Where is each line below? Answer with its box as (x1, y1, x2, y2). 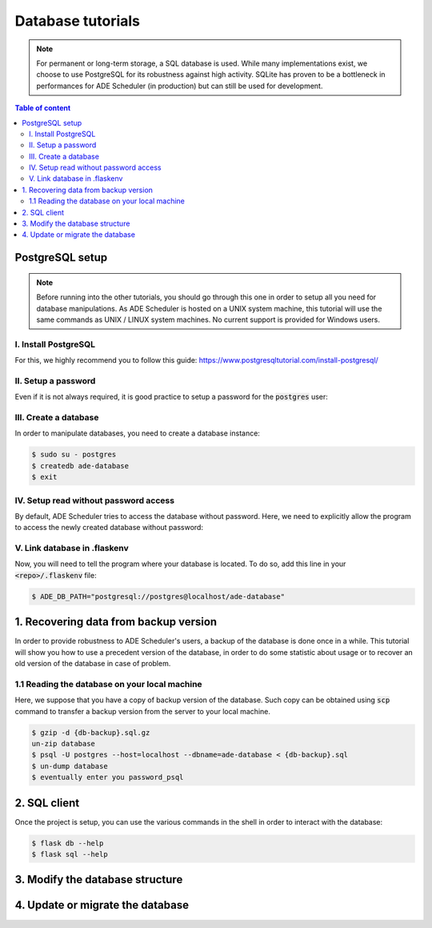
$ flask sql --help (31, 850, 108, 859)
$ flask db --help (31, 838, 104, 848)
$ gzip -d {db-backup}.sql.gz (31, 728, 150, 737)
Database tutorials (14, 12, 140, 30)
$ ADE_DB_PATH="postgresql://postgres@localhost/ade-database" (31, 592, 286, 601)
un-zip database (31, 739, 96, 748)
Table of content (14, 103, 71, 113)
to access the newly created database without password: (14, 523, 204, 532)
